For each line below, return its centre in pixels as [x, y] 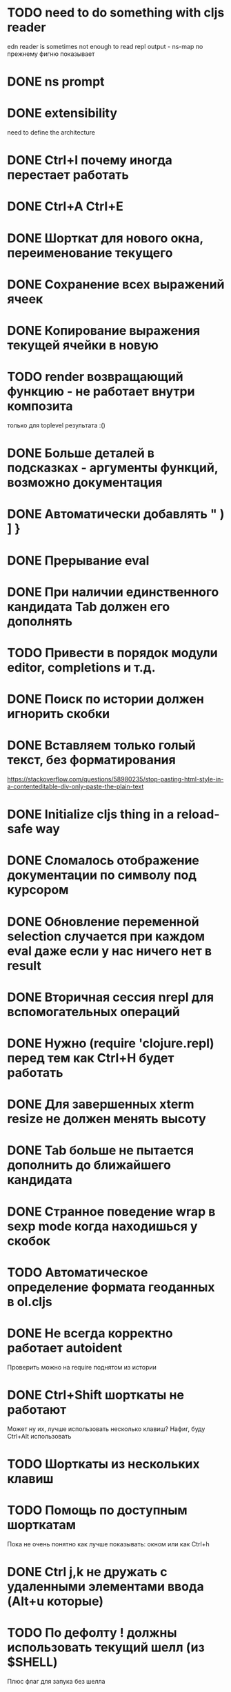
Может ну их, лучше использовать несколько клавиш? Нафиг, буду [106, 1429]
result [24, 965]
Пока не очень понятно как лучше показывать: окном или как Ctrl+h [109, 1544]
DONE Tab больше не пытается [101, 1150]
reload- [198, 814]
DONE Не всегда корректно [90, 1333]
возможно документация [85, 483]
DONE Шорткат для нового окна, [105, 238]
